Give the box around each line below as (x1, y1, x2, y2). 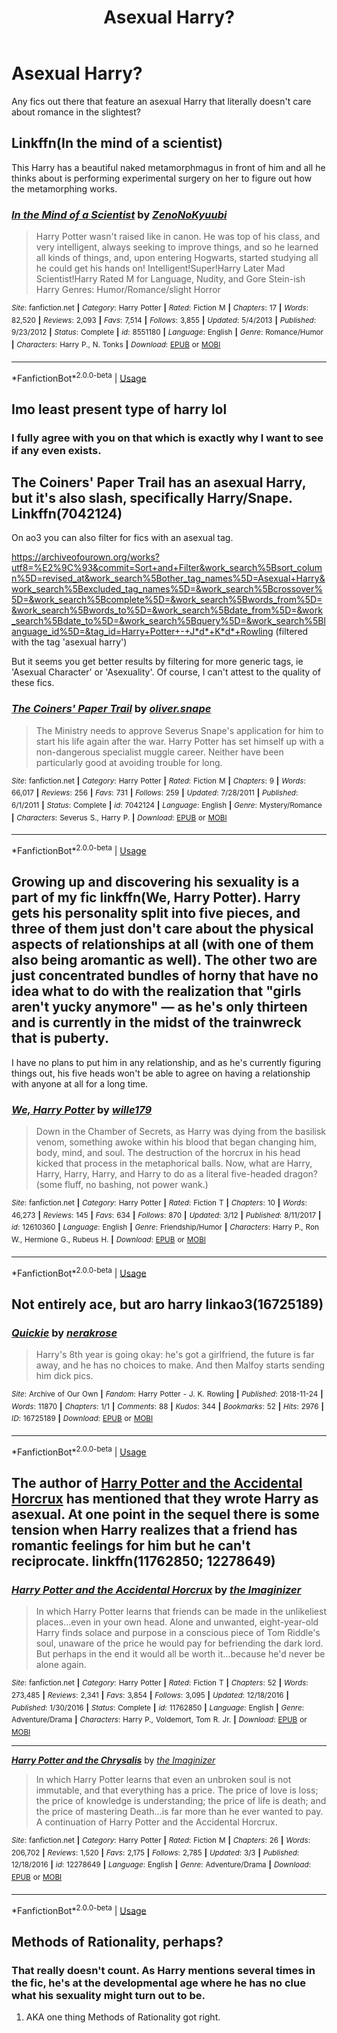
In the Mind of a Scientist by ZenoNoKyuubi (11, 207, 228, 221)
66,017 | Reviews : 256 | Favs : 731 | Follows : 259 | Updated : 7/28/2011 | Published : (11, 788, 299, 798)
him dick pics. (35, 1370, 94, 1382)
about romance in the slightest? (11, 106, 141, 118)
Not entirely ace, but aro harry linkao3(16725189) (11, 1296, 324, 1313)
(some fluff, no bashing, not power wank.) (35, 1179, 209, 1191)
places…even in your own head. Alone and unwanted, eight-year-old (35, 1616, 319, 1628)
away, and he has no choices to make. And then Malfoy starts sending (35, 1359, 326, 1371)
